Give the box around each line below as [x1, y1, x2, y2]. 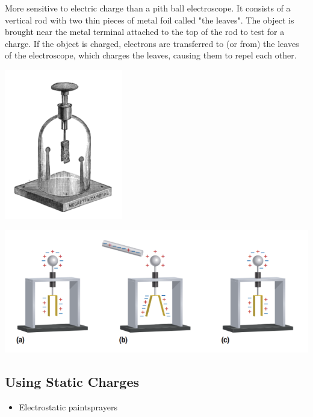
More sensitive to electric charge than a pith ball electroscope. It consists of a [5, 2, 291, 14]
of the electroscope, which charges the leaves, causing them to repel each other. [5, 49, 297, 61]
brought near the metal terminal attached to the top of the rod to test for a [5, 25, 285, 38]
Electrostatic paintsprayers [19, 400, 117, 413]
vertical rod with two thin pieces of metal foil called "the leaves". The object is [5, 13, 294, 26]
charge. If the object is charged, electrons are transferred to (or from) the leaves [5, 37, 299, 49]
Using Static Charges [5, 372, 139, 391]
